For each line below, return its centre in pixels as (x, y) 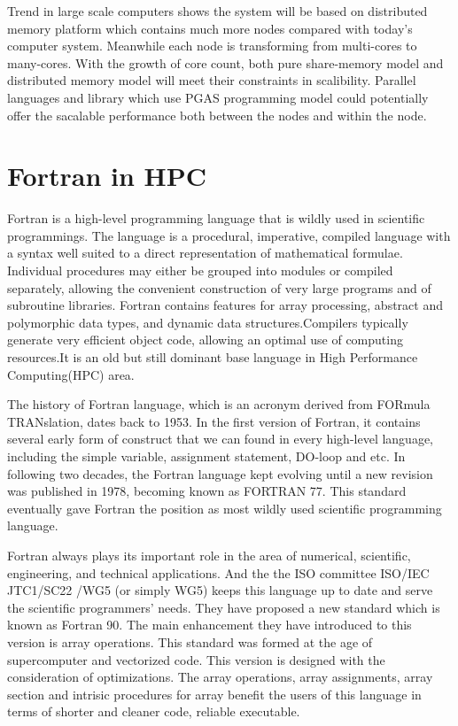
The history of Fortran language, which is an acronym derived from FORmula (219, 404)
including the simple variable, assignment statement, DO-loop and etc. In (206, 456)
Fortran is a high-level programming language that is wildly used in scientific (216, 218)
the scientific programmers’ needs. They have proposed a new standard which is (224, 607)
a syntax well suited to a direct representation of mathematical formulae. (205, 253)
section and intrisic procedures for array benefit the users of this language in (214, 694)
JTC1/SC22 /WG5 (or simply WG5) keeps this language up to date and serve (220, 590)
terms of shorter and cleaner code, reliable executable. (154, 711)
